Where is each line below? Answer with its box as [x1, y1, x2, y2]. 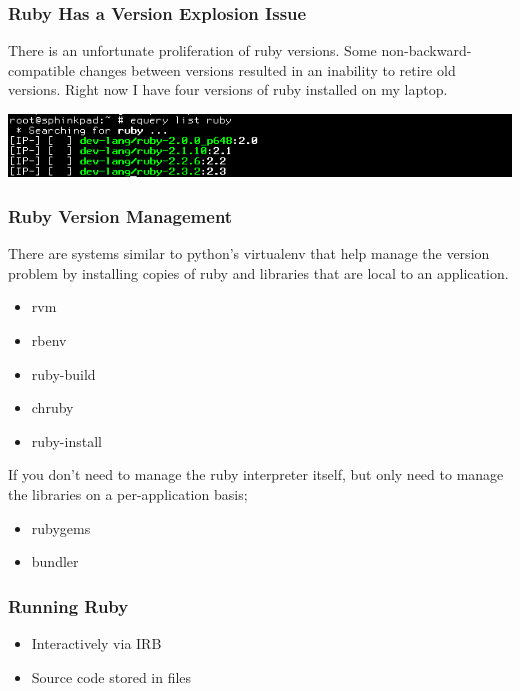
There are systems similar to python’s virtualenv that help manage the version [8, 243, 490, 264]
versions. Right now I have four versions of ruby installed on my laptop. [8, 79, 448, 100]
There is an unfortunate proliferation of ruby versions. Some [8, 40, 377, 61]
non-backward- [381, 40, 472, 61]
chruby [31, 397, 74, 418]
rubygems [31, 517, 91, 538]
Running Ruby [8, 593, 129, 618]
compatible [8, 59, 75, 80]
